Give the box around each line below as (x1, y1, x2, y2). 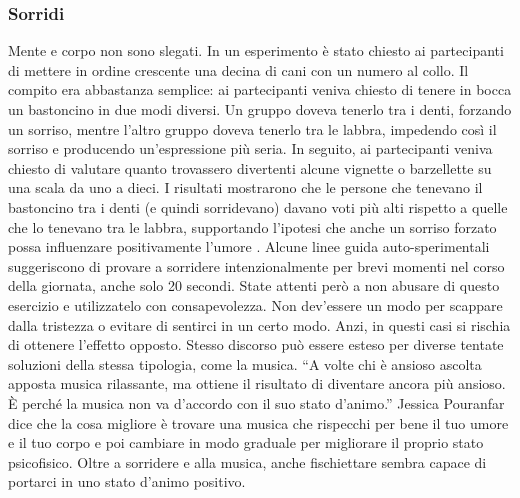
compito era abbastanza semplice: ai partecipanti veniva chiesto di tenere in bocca (8, 79, 512, 100)
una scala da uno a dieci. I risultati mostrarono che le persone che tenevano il (8, 177, 483, 198)
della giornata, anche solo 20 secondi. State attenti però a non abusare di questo (8, 275, 500, 296)
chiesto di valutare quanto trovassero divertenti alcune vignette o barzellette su (8, 157, 492, 178)
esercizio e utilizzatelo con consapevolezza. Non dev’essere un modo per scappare (8, 294, 503, 315)
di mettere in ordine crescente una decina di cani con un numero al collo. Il (8, 59, 469, 80)
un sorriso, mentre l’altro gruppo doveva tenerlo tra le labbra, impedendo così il (8, 118, 497, 139)
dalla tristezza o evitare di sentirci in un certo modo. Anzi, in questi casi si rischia (8, 314, 511, 335)
